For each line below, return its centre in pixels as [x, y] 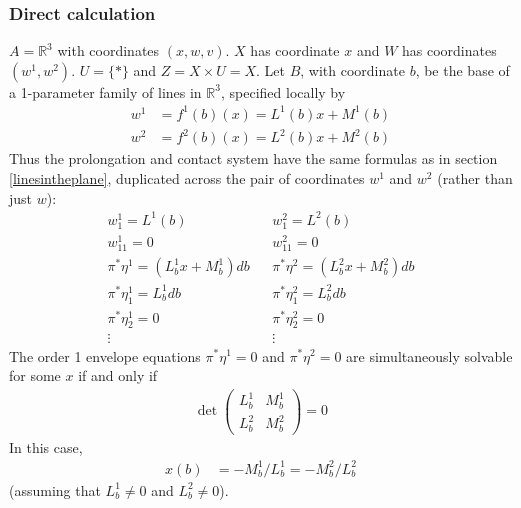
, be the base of [462, 69]
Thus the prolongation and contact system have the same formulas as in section [253, 158]
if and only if [118, 375]
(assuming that [55, 489]
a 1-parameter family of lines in [105, 91]
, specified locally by [283, 91]
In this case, [46, 446]
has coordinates [449, 50]
